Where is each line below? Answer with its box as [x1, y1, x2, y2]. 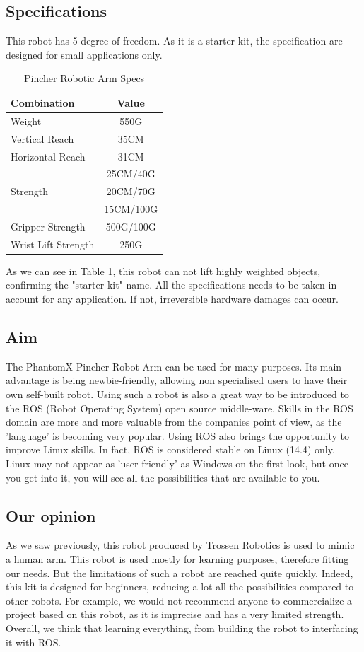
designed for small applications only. [6, 47, 163, 62]
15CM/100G [104, 202, 158, 216]
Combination [11, 95, 75, 110]
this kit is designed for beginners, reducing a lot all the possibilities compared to [6, 579, 354, 594]
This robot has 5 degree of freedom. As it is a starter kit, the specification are [6, 33, 343, 48]
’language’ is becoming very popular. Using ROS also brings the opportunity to [6, 428, 350, 443]
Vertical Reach [11, 131, 74, 146]
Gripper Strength [11, 219, 86, 233]
